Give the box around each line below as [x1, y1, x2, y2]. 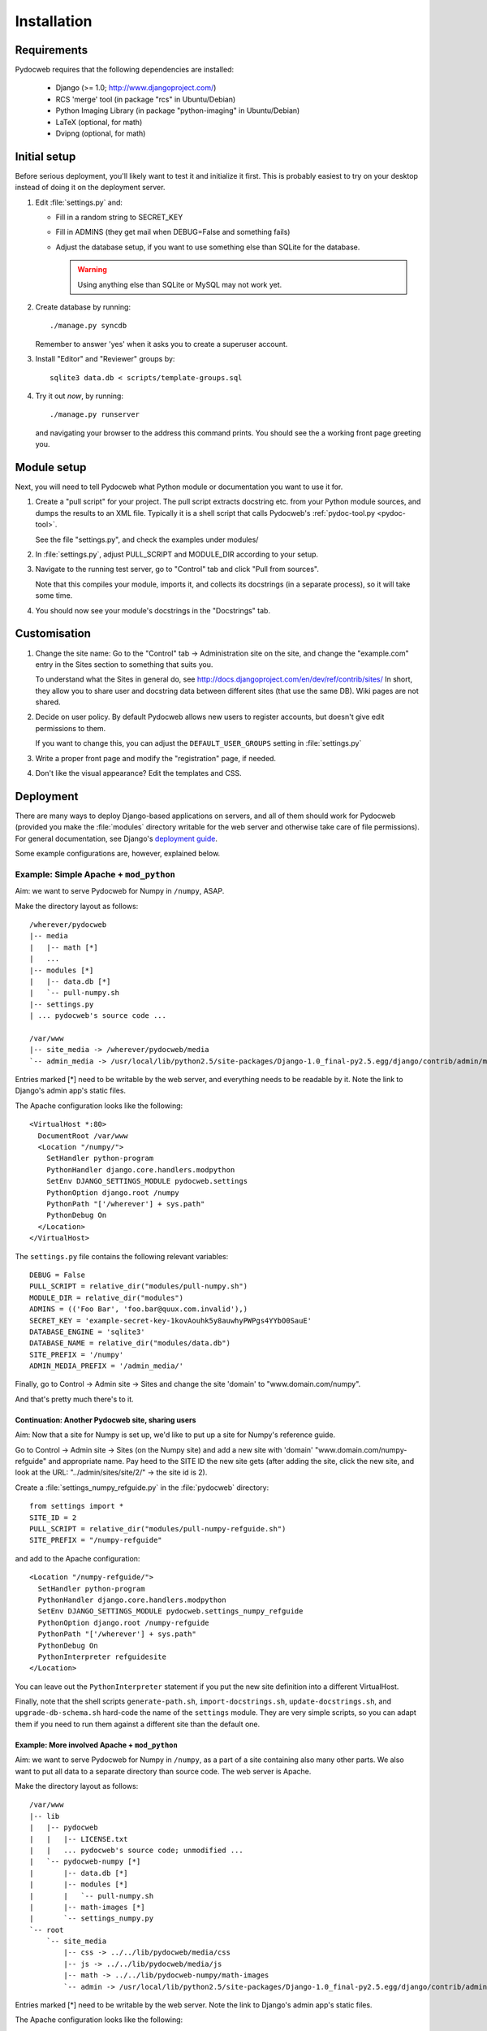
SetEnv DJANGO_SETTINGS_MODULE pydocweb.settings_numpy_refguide [37, 1607, 304, 1616]
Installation [15, 12, 93, 30]
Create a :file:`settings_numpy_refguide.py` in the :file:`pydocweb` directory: [15, 1483, 269, 1492]
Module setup [15, 460, 87, 474]
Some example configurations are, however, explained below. [15, 849, 221, 859]
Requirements [15, 43, 88, 57]
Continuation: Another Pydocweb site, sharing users [15, 1414, 196, 1425]
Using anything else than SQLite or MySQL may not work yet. [77, 279, 282, 289]
